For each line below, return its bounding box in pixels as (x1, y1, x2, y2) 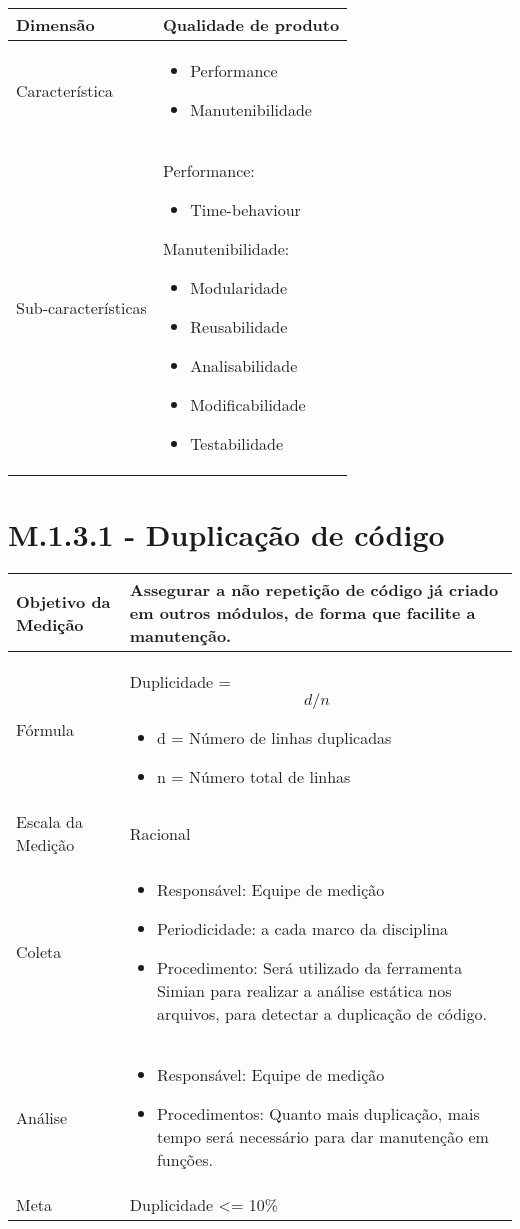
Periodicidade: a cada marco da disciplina (156, 917, 449, 941)
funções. (156, 1148, 214, 1172)
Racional (129, 821, 191, 845)
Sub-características (16, 295, 147, 319)
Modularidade (190, 276, 288, 299)
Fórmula (16, 717, 75, 741)
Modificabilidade (190, 393, 306, 416)
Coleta (16, 940, 62, 964)
